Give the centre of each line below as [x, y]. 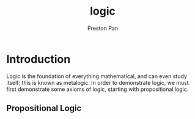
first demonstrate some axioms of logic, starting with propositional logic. [97, 89]
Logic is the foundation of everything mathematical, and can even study [97, 76]
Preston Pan [103, 28]
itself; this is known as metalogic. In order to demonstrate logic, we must [98, 82]
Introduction [39, 59]
